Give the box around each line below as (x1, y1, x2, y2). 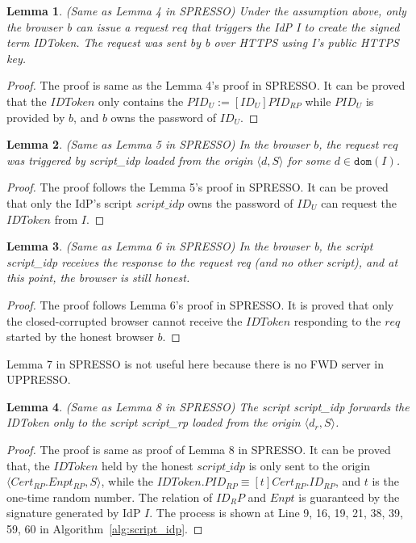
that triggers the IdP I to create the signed (191, 18, 400, 35)
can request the (321, 194, 397, 211)
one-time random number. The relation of (6, 488, 213, 505)
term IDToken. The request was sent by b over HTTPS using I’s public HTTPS (6, 34, 399, 51)
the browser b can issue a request (6, 18, 168, 35)
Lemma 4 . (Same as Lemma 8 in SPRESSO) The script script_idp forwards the (6, 398, 410, 415)
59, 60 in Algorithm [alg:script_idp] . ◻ (6, 520, 203, 537)
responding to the (293, 312, 381, 329)
